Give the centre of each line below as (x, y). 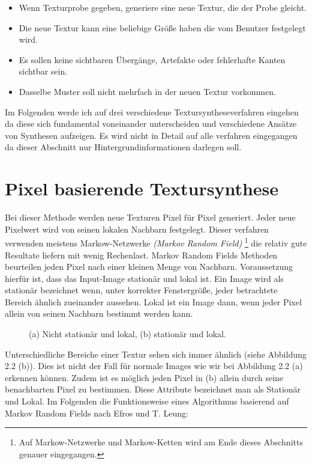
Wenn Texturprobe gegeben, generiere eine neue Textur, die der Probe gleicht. (163, 7)
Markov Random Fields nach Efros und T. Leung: (97, 413)
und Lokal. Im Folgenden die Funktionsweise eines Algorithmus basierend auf (147, 401)
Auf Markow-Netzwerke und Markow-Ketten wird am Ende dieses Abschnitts (161, 442)
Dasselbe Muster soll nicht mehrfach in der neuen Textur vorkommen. (147, 91)
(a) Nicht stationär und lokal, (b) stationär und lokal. (127, 334)
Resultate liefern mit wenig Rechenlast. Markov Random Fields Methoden (141, 255)
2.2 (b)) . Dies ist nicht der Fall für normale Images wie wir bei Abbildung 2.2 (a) (154, 366)
